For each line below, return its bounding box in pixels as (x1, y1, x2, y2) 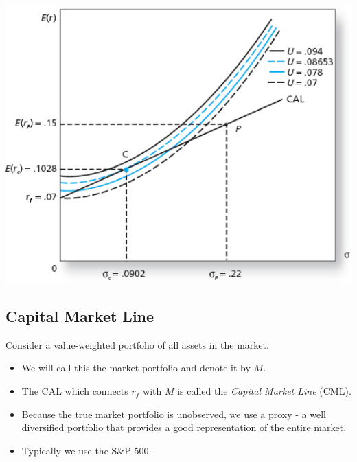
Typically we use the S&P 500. (21, 443, 152, 457)
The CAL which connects (21, 384, 128, 398)
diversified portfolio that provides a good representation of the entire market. (21, 420, 347, 435)
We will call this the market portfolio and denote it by (21, 360, 251, 375)
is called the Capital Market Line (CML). (177, 384, 352, 398)
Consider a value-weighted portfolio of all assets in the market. (5, 337, 269, 351)
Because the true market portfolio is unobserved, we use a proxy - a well (21, 406, 326, 421)
